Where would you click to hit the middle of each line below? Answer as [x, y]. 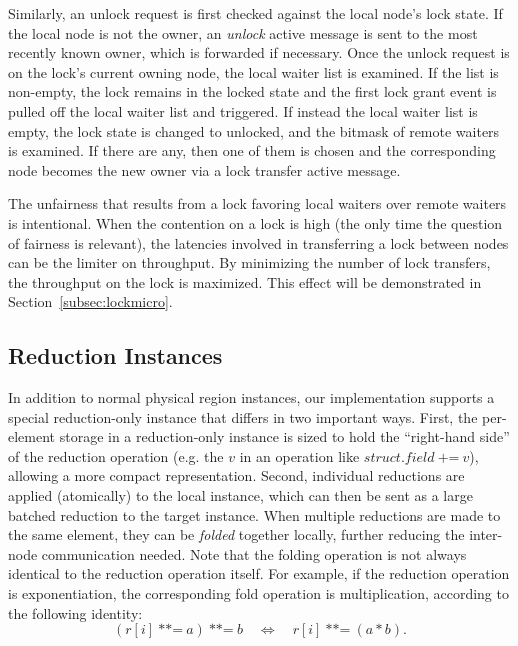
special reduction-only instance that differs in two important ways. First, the [243, 416]
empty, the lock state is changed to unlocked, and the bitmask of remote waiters [254, 130]
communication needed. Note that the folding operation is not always [254, 553]
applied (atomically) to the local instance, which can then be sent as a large [240, 495]
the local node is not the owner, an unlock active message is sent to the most [243, 32]
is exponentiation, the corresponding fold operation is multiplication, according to [258, 593]
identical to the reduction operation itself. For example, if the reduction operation [259, 573]
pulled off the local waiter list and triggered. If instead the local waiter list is [243, 110]
